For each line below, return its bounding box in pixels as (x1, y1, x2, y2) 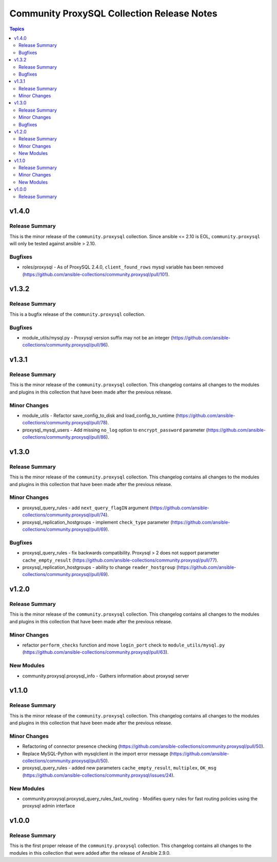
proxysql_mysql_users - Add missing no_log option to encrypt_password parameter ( (22, 427, 208, 433)
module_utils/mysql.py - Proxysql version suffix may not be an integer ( (22, 334, 173, 340)
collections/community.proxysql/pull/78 (22, 420, 106, 426)
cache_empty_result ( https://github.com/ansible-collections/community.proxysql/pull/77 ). (22, 557, 219, 563)
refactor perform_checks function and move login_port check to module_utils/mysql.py (22, 642, 225, 648)
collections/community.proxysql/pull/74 (22, 512, 106, 518)
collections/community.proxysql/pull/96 (22, 342, 107, 348)
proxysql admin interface (22, 803, 75, 809)
